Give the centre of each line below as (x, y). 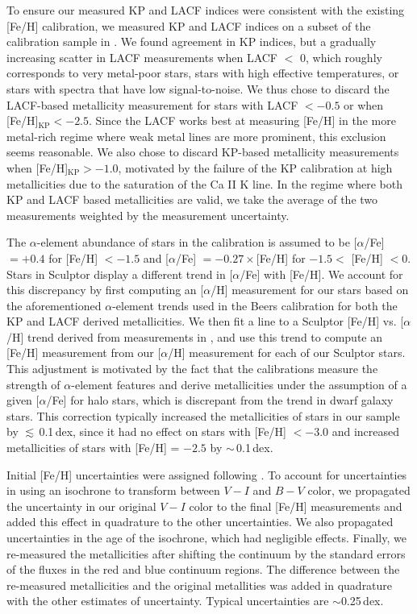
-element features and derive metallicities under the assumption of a (239, 384)
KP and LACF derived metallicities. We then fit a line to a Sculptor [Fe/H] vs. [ (205, 321)
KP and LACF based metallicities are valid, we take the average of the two (192, 199)
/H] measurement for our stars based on (310, 290)
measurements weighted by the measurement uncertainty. (148, 215)
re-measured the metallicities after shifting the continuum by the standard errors (206, 553)
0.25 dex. (362, 601)
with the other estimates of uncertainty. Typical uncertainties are (168, 601)
